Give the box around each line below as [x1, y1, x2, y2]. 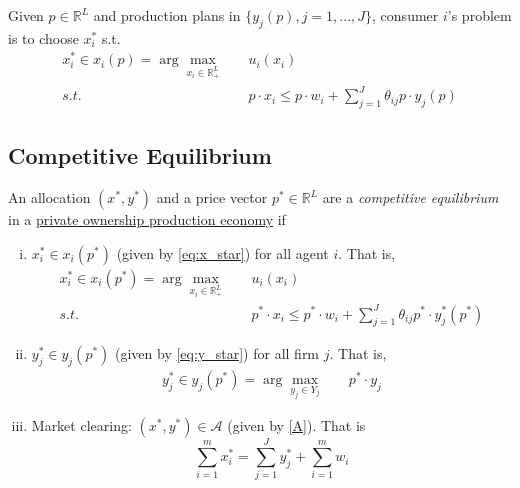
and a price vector [156, 187, 268, 208]
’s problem [447, 5, 512, 25]
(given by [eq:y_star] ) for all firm [115, 343, 320, 364]
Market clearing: [31, 415, 132, 436]
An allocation [8, 187, 91, 208]
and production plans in [93, 5, 241, 25]
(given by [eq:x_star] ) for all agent [116, 242, 329, 263]
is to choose [8, 27, 79, 48]
